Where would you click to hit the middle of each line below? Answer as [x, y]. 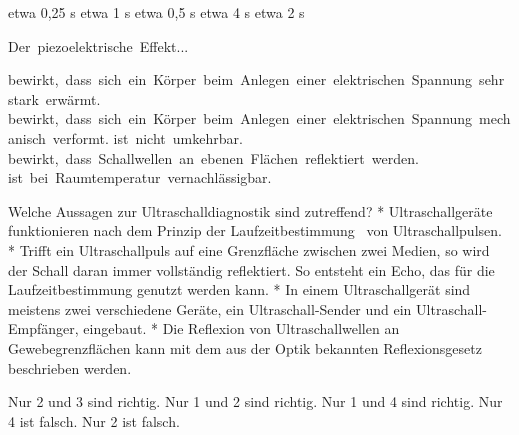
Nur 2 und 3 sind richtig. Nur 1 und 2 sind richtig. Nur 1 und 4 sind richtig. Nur [255, 401]
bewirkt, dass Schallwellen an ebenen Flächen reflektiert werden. [213, 157]
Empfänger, [43, 328]
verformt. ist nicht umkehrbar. [147, 137]
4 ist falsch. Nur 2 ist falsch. [94, 420]
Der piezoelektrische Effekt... [98, 45]
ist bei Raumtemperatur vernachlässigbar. [140, 177]
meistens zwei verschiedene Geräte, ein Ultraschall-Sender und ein [210, 308]
